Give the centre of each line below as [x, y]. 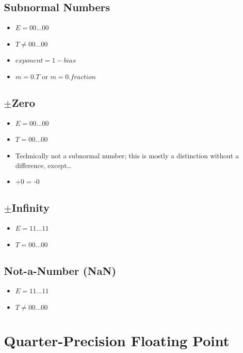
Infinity [31, 208]
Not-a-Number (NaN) [60, 270]
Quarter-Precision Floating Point [117, 340]
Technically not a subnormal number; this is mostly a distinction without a [127, 155]
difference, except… [43, 165]
